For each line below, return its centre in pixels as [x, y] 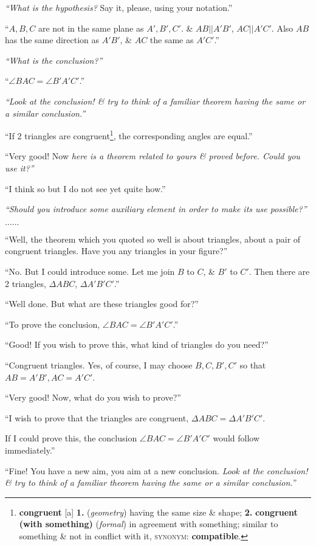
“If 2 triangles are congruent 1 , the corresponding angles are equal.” [129, 135]
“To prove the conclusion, [53, 324]
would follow [236, 438]
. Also [282, 28]
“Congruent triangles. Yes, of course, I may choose [99, 365]
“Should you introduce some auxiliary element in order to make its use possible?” [156, 209]
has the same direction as [52, 40]
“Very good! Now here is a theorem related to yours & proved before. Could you [153, 156]
